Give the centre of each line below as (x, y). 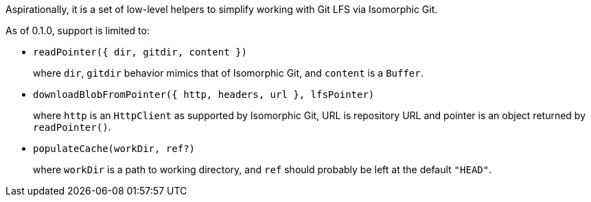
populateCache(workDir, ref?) (114, 149)
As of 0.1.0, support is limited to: (78, 30)
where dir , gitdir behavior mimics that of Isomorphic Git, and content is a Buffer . (228, 73)
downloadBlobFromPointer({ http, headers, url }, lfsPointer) (204, 94)
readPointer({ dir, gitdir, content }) (140, 52)
